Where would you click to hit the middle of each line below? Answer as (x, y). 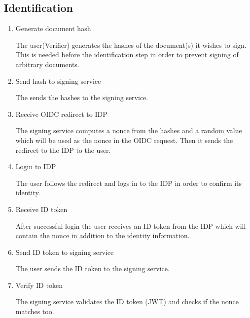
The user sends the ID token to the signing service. (92, 268)
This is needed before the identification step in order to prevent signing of (127, 54)
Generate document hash (53, 28)
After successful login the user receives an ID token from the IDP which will (131, 226)
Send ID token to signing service (65, 252)
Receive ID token (41, 209)
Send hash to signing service (58, 81)
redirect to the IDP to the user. (63, 150)
